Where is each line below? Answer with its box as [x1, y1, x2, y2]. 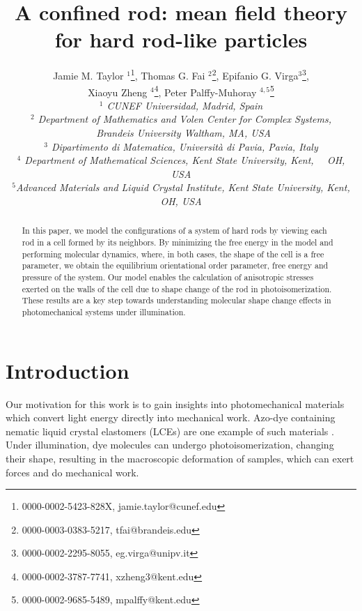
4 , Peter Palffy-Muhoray [154, 82, 257, 99]
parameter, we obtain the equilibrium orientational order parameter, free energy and [22, 259, 329, 271]
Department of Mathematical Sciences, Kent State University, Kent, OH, [24, 153, 345, 167]
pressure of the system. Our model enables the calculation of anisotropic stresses [22, 271, 314, 282]
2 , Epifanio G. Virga [212, 66, 299, 82]
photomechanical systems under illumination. [22, 305, 186, 317]
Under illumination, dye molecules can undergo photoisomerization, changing [6, 437, 334, 452]
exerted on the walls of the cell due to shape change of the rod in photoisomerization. [22, 282, 332, 294]
